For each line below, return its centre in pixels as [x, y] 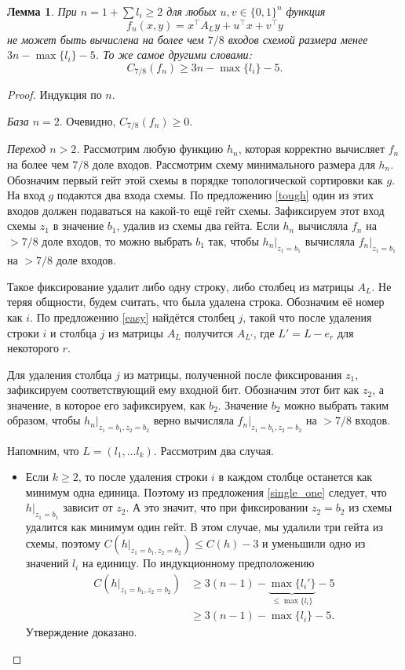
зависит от [88, 507]
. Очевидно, [88, 120]
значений [47, 563]
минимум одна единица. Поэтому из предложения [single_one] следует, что [206, 492]
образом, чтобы [44, 420]
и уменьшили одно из [314, 543]
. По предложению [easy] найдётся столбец [132, 317]
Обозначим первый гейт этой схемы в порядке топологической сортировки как [195, 179]
